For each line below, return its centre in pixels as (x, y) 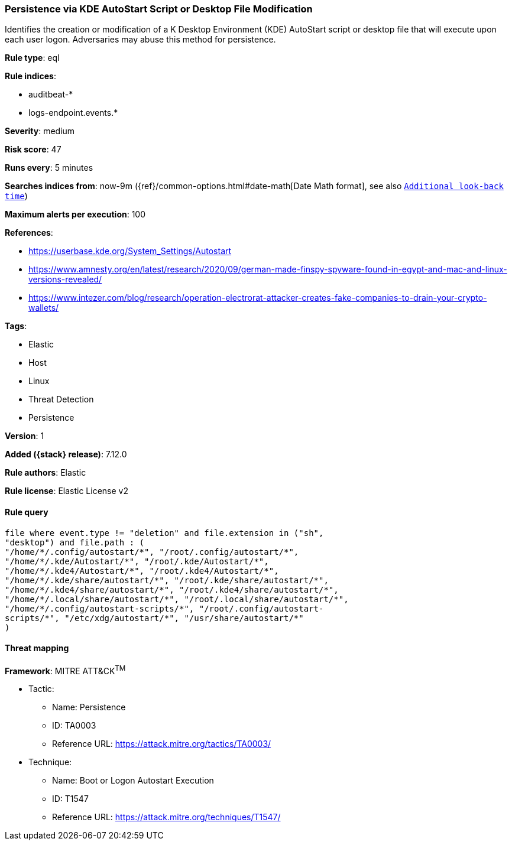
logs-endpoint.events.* (73, 113)
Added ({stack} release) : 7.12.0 (66, 454)
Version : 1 (25, 436)
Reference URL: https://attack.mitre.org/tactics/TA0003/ (162, 744)
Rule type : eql (32, 58)
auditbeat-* (51, 95)
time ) (16, 196)
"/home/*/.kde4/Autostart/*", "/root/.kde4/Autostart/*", (142, 571)
